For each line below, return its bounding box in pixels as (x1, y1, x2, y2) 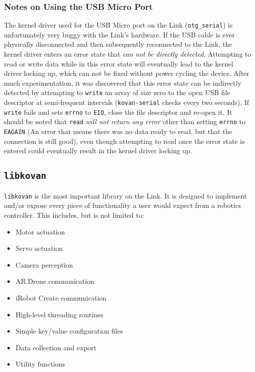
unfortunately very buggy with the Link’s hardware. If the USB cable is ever (4, 29, 235, 39)
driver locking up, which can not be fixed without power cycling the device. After (4, 68, 250, 78)
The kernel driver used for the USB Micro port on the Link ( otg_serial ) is (4, 20, 233, 30)
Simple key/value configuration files (15, 326, 123, 336)
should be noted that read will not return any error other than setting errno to (4, 116, 246, 127)
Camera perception (15, 259, 73, 270)
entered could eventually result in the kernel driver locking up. (4, 145, 192, 156)
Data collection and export (15, 342, 96, 352)
